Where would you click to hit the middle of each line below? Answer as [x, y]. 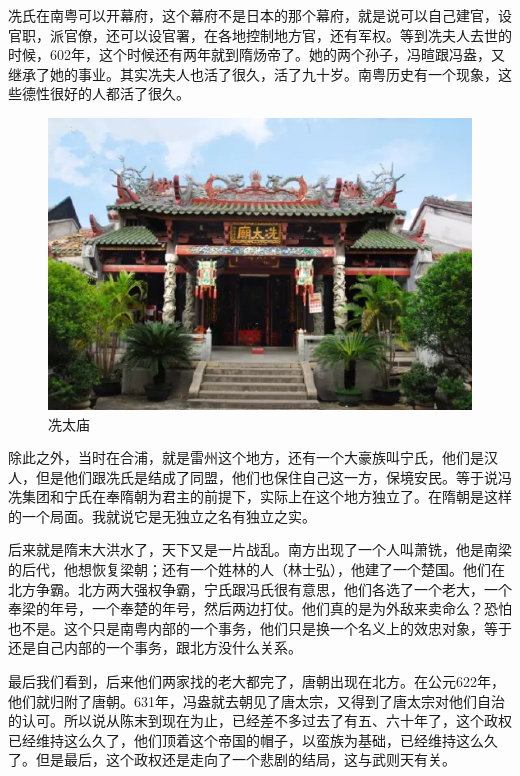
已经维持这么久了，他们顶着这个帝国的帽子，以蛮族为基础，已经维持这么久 [253, 739]
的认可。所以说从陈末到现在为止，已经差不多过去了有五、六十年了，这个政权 [260, 720]
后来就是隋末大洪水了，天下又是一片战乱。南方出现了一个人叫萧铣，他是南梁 [260, 549]
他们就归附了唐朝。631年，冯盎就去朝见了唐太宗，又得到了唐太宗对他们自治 [256, 700]
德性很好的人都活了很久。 [105, 93]
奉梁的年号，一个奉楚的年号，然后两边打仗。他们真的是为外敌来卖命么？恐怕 [260, 608]
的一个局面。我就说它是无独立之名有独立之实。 [162, 515]
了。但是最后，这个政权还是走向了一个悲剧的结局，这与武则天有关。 [232, 759]
